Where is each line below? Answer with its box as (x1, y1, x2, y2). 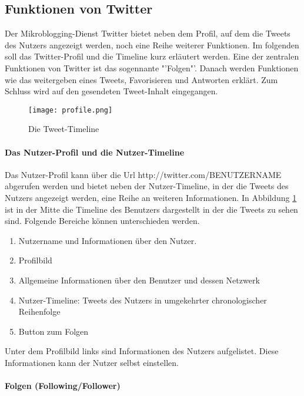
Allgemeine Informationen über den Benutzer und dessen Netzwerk (18, 273, 260, 286)
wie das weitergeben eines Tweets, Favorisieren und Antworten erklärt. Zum (5, 73, 278, 85)
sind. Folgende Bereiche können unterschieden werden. (5, 214, 200, 227)
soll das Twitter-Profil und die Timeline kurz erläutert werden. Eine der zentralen (5, 50, 299, 62)
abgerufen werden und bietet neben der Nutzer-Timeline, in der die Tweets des (5, 180, 289, 192)
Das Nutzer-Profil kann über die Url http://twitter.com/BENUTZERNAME (5, 168, 282, 180)
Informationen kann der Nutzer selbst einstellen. (5, 356, 179, 368)
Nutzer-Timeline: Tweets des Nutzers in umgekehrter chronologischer (18, 293, 267, 306)
